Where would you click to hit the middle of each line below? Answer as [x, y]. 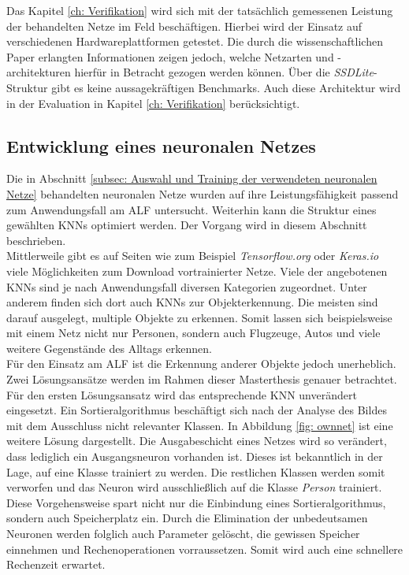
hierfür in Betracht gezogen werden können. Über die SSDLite [224, 72]
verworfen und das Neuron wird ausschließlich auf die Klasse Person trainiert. [194, 487]
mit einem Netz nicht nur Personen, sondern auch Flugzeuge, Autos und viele [193, 333]
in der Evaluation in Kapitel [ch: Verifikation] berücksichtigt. [153, 103]
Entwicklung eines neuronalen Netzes [161, 145]
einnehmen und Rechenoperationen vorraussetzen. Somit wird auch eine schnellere [205, 549]
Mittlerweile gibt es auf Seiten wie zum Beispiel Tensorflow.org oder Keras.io [193, 256]
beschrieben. [36, 240]
